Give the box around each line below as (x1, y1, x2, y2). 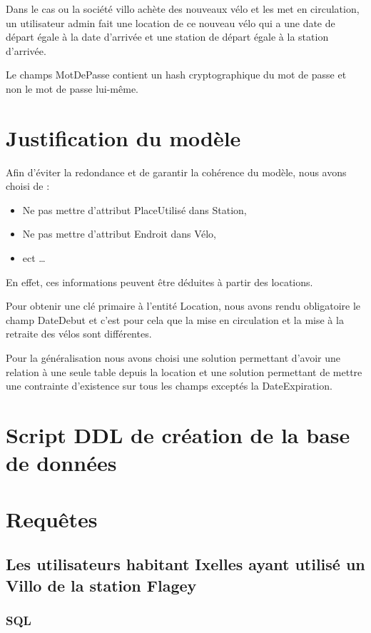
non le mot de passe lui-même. (6, 81, 139, 96)
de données (6, 448, 117, 477)
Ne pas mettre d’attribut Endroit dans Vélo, (22, 226, 216, 241)
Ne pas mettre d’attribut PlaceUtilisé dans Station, (22, 202, 247, 217)
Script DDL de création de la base (6, 420, 350, 449)
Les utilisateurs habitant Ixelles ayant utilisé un (6, 553, 365, 575)
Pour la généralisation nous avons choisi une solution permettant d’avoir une (6, 350, 340, 365)
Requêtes (6, 504, 98, 533)
